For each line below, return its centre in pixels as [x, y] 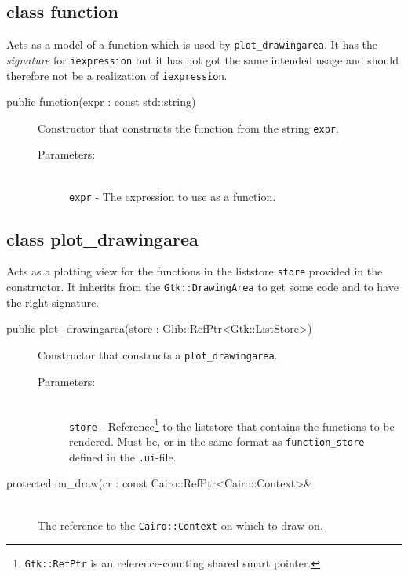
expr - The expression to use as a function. [173, 196]
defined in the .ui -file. [123, 456]
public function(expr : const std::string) [101, 102]
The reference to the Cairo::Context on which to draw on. [180, 525]
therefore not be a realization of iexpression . [117, 75]
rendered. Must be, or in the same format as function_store [217, 441]
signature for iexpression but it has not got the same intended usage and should [202, 59]
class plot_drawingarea [102, 238]
